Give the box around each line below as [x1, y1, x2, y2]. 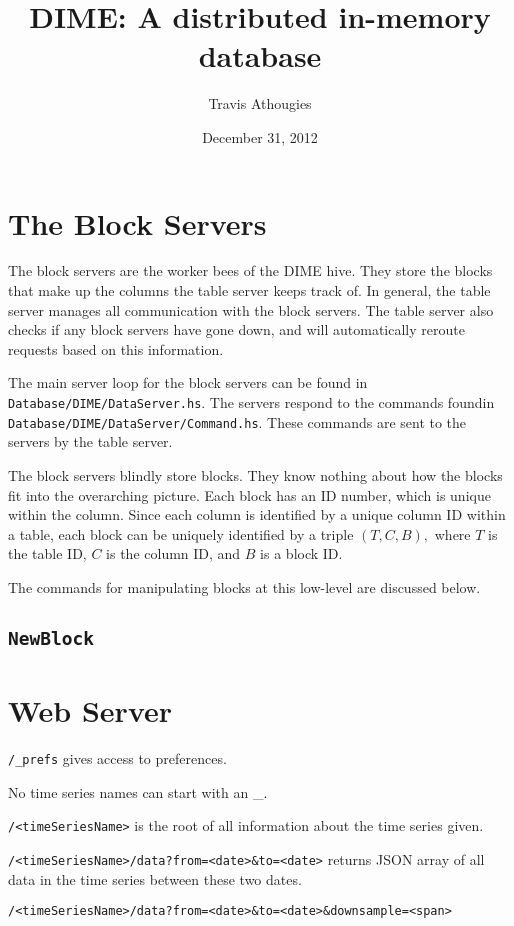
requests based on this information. [8, 338, 224, 359]
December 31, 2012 [202, 126, 318, 147]
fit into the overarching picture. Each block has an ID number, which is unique [8, 484, 491, 505]
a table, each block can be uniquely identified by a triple [8, 523, 354, 544]
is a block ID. [260, 543, 343, 564]
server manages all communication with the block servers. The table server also [8, 299, 494, 320]
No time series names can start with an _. [8, 781, 268, 802]
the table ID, [8, 543, 87, 564]
